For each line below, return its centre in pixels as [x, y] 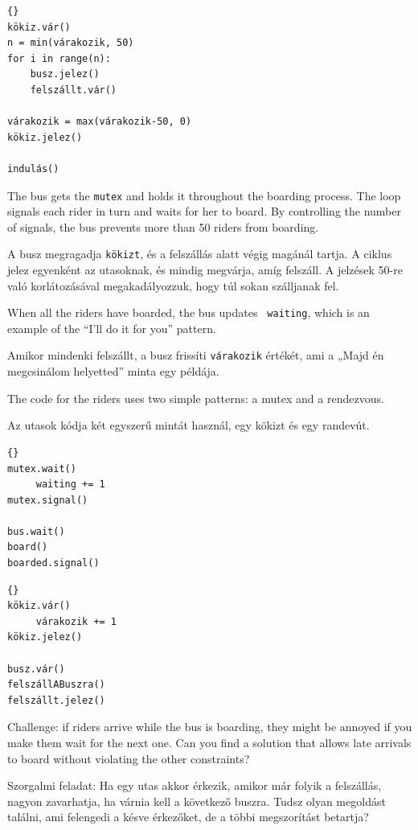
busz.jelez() [65, 74]
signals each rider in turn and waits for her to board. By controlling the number [204, 211]
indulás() [33, 168]
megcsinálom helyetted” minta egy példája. [113, 371]
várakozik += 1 [76, 621]
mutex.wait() [42, 468]
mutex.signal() [48, 500]
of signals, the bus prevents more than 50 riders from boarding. [163, 226]
